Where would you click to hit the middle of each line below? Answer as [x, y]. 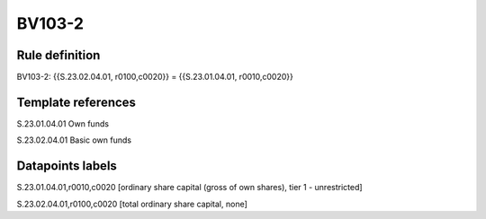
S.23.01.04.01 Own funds [63, 123]
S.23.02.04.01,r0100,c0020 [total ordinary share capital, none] [132, 204]
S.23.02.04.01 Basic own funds [74, 140]
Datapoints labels [67, 166]
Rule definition [58, 55]
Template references [76, 102]
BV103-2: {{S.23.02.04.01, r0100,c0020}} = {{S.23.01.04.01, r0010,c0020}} [155, 77]
